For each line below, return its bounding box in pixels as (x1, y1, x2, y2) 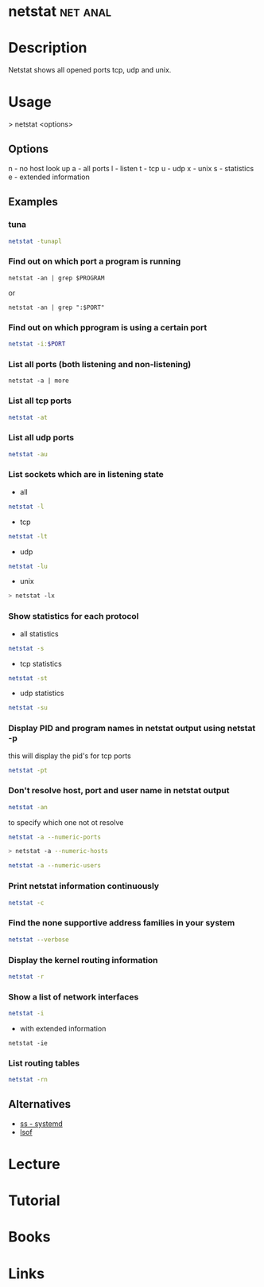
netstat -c (8, 898, 45, 906)
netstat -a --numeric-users (8, 862, 102, 870)
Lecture (8, 1156, 61, 1173)
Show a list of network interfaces (8, 991, 139, 1002)
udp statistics (19, 688, 64, 698)
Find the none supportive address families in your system (8, 917, 235, 929)
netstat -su (8, 704, 48, 712)
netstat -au (8, 450, 48, 458)
